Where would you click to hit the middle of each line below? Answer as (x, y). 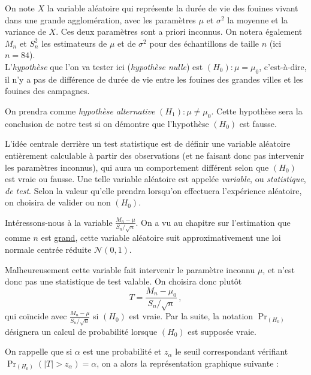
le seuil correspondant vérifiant (232, 351)
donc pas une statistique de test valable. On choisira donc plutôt (123, 281)
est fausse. (258, 123)
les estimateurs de (74, 43)
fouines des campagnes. (47, 91)
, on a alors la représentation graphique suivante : (188, 363)
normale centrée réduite (48, 249)
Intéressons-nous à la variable (59, 222)
